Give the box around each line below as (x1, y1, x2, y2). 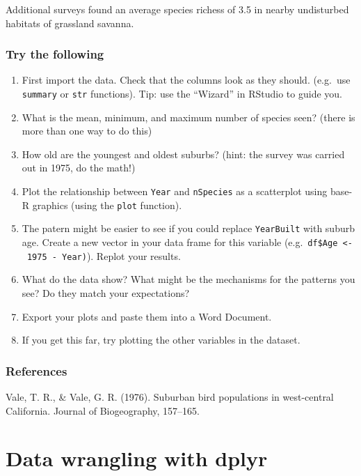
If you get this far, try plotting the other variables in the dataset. (22, 332, 300, 347)
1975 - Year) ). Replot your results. (26, 248, 181, 263)
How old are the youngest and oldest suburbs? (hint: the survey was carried (22, 146, 345, 161)
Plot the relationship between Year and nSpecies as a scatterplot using (22, 184, 328, 199)
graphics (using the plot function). (32, 197, 182, 212)
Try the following (6, 45, 104, 63)
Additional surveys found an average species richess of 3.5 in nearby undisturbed (6, 2, 349, 16)
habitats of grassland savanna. (6, 15, 134, 30)
